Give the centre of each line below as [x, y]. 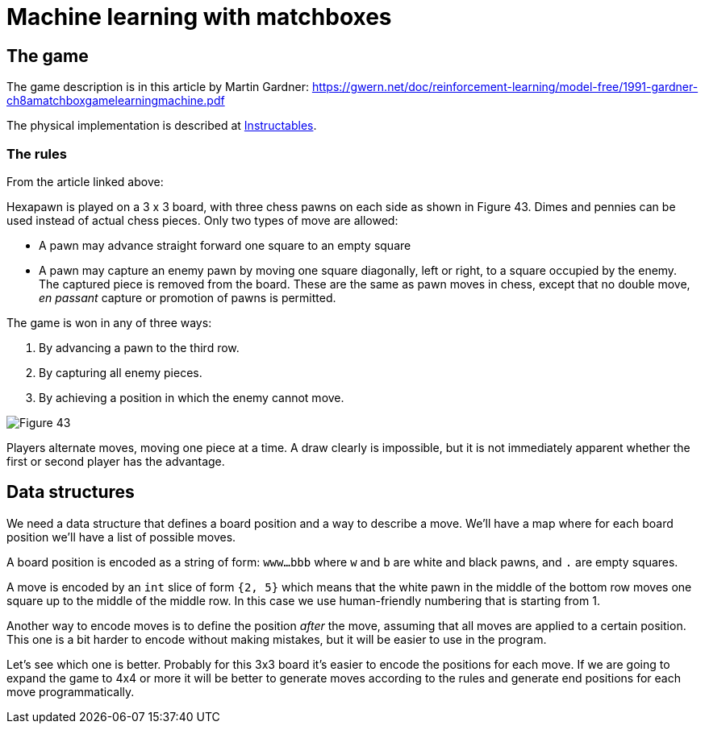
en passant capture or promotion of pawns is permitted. [188, 297]
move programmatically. [71, 691]
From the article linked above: [85, 181]
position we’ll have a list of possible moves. [121, 537]
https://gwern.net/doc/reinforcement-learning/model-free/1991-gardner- [505, 87]
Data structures [71, 492]
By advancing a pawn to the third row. [139, 347]
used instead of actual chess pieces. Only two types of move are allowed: [202, 220]
